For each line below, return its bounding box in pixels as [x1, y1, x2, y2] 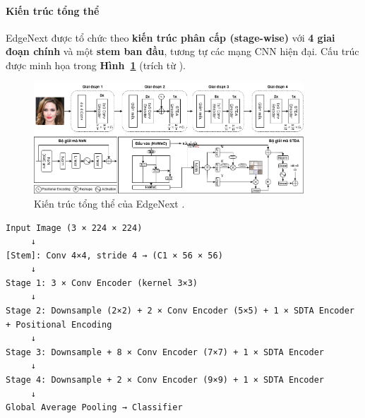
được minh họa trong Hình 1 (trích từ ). [6, 57, 186, 72]
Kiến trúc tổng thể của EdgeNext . [34, 196, 185, 210]
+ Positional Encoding [6, 319, 112, 330]
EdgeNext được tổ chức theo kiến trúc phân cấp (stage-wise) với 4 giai [6, 30, 335, 44]
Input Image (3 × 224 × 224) [6, 222, 143, 233]
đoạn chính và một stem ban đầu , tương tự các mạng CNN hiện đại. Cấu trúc [6, 44, 359, 59]
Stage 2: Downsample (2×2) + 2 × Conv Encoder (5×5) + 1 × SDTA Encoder [6, 306, 354, 316]
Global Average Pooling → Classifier [6, 402, 183, 413]
